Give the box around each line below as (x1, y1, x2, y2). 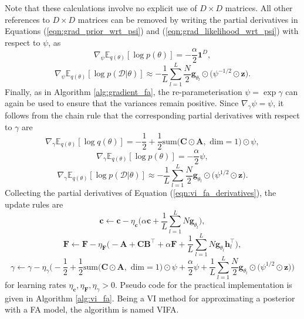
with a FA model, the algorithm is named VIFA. (5, 303, 179, 315)
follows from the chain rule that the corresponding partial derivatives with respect (5, 108, 300, 121)
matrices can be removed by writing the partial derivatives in (77, 13, 298, 25)
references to (5, 13, 50, 25)
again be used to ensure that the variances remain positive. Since (5, 97, 239, 109)
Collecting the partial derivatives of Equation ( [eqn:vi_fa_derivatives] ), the (5, 186, 276, 199)
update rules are (5, 198, 63, 210)
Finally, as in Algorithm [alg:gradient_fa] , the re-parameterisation (5, 85, 242, 97)
